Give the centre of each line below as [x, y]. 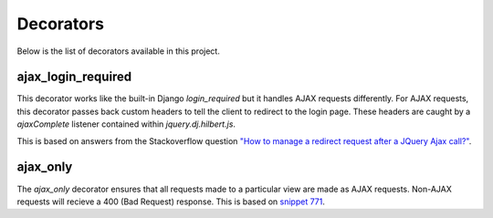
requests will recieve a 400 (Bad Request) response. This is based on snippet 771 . [171, 202]
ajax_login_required [74, 77]
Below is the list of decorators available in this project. [119, 51]
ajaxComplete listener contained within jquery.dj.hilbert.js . [126, 124]
